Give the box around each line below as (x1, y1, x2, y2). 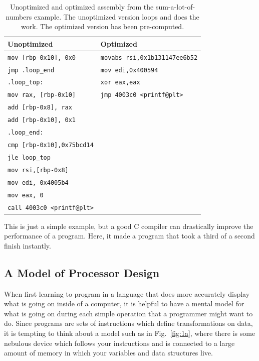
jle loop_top (8, 154, 51, 161)
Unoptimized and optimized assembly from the (10, 2, 154, 12)
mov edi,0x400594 (100, 66, 158, 74)
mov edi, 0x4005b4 (8, 179, 69, 186)
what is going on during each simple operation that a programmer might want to (4, 308, 253, 318)
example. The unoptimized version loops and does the (34, 11, 199, 22)
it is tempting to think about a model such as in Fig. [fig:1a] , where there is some (4, 328, 255, 338)
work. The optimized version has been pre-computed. (21, 21, 184, 32)
